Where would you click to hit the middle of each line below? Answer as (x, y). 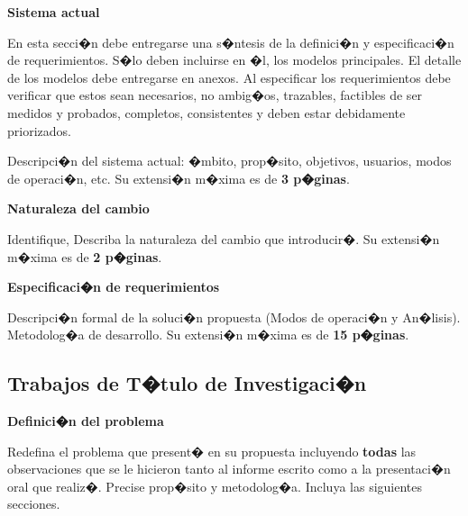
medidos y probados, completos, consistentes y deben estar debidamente (206, 112)
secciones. (34, 504)
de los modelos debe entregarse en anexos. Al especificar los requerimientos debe (229, 77)
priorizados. (39, 130)
